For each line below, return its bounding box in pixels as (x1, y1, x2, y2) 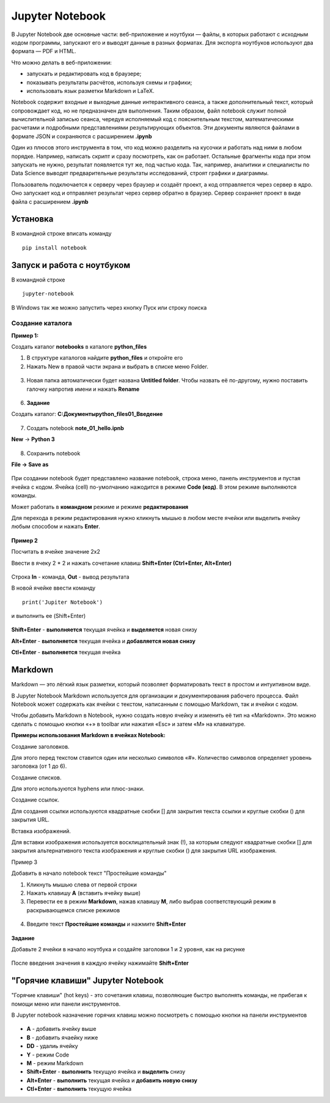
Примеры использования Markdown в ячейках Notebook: (11, 732, 166, 739)
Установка (11, 214, 54, 225)
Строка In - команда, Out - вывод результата (11, 573, 130, 581)
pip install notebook (22, 244, 87, 251)
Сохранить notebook (26, 450, 81, 457)
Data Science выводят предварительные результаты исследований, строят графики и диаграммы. (11, 169, 269, 177)
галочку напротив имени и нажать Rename (26, 385, 140, 393)
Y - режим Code (26, 1051, 70, 1058)
